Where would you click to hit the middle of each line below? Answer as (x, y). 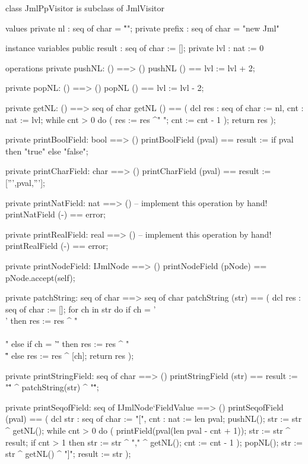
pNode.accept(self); (40, 277)
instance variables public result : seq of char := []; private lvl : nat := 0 (135, 48)
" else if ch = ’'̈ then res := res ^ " (67, 344)
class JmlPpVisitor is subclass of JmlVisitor (85, 8)
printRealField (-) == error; (57, 246)
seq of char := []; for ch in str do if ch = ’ (81, 309)
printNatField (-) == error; (55, 214)
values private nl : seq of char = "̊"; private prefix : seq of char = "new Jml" (142, 28)
